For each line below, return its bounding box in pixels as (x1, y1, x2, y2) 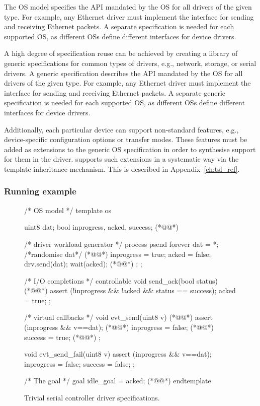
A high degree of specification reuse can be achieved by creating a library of (4, 48, 238, 58)
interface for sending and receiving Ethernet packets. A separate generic (4, 87, 226, 98)
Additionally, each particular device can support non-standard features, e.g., (4, 124, 239, 134)
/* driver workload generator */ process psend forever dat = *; (24, 238, 219, 249)
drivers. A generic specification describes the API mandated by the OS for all (4, 67, 243, 78)
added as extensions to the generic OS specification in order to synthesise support (4, 144, 256, 154)
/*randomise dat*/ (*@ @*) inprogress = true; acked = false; (24, 248, 211, 259)
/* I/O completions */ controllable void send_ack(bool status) (24, 275, 218, 286)
